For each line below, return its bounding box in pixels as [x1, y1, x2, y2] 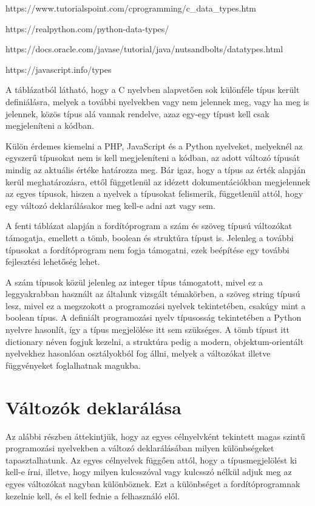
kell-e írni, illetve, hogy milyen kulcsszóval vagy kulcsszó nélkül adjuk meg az [5, 465, 292, 478]
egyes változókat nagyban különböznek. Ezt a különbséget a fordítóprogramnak [5, 477, 300, 490]
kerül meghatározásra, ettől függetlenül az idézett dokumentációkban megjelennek [5, 175, 310, 188]
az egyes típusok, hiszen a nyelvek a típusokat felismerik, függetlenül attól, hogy [5, 187, 303, 200]
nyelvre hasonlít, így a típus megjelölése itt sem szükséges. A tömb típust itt [5, 323, 290, 336]
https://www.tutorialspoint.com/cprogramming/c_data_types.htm [5, 2, 256, 14]
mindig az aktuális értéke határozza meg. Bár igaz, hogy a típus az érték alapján [5, 163, 306, 176]
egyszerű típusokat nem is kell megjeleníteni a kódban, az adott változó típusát [5, 151, 300, 164]
